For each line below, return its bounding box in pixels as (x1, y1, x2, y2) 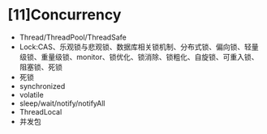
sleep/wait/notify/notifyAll (19, 98, 106, 108)
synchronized (19, 81, 66, 90)
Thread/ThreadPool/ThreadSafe (19, 32, 127, 42)
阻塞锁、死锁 (19, 62, 62, 72)
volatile (19, 90, 44, 99)
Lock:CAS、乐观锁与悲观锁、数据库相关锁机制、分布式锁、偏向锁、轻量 (19, 42, 259, 52)
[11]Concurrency (7, 6, 122, 24)
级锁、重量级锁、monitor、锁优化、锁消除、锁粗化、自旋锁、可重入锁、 (19, 52, 259, 61)
